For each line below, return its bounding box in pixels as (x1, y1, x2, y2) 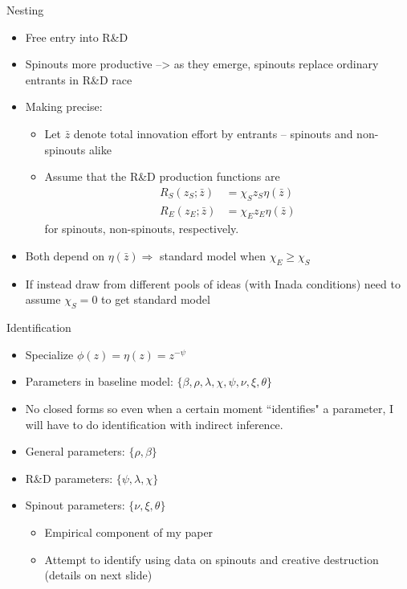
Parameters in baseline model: (25, 373, 173, 390)
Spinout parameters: (25, 497, 125, 513)
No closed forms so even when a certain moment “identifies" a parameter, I (25, 399, 394, 416)
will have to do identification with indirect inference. (25, 415, 283, 432)
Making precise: (25, 98, 103, 115)
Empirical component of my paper (44, 523, 214, 540)
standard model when (160, 247, 266, 264)
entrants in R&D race (25, 71, 132, 88)
